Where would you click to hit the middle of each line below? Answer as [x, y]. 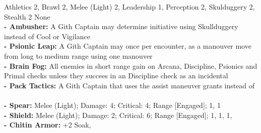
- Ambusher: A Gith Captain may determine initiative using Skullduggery [121, 26]
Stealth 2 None [27, 16]
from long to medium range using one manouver [78, 55]
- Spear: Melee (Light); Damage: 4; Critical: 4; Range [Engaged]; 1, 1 [112, 105]
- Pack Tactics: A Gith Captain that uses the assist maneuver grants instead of [129, 85]
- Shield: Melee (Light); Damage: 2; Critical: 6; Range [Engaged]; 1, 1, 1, [118, 115]
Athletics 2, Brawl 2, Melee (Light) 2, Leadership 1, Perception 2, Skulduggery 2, [129, 7]
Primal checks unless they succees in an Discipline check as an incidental [116, 76]
